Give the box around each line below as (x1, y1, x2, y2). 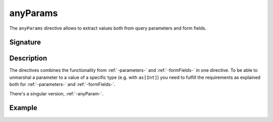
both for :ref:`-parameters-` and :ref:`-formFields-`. (9, 81, 116, 87)
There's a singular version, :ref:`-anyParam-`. (9, 90, 104, 96)
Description (9, 54, 48, 63)
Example (9, 103, 37, 112)
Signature (9, 38, 41, 47)
